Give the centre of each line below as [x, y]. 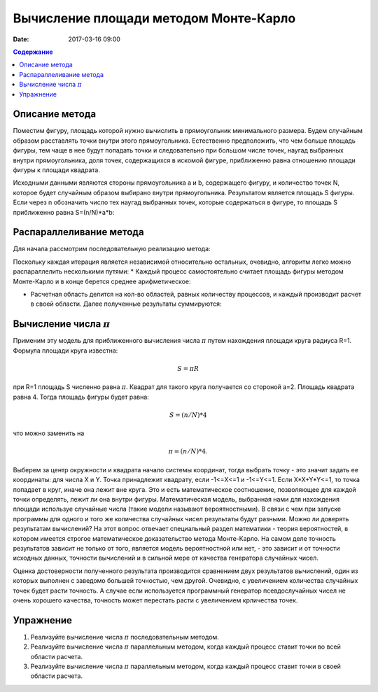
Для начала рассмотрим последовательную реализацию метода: [112, 249]
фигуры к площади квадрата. [57, 170]
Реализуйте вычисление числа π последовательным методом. [125, 637]
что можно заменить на [49, 433]
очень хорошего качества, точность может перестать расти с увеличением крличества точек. [155, 600]
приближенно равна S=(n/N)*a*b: [64, 212]
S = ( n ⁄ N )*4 [188, 415]
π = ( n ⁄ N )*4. [188, 452]
